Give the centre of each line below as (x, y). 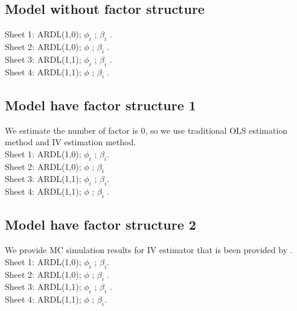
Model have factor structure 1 (101, 105)
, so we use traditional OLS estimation (216, 130)
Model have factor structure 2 (101, 225)
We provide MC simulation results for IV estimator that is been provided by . (149, 250)
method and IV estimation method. (71, 142)
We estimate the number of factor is (72, 130)
